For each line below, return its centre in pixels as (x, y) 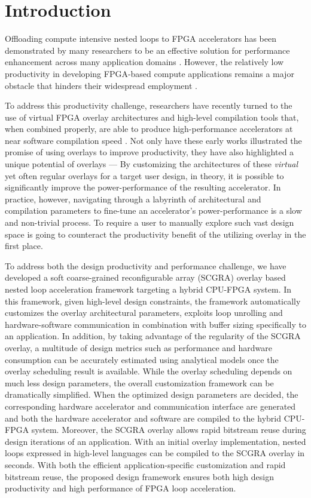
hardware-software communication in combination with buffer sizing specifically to (155, 324)
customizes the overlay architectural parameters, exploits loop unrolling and (144, 313)
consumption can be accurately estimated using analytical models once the (142, 359)
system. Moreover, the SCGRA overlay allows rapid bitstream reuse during (169, 430)
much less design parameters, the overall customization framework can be (139, 382)
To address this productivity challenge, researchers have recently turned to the (149, 105)
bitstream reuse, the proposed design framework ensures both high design (139, 476)
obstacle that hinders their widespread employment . (101, 85)
